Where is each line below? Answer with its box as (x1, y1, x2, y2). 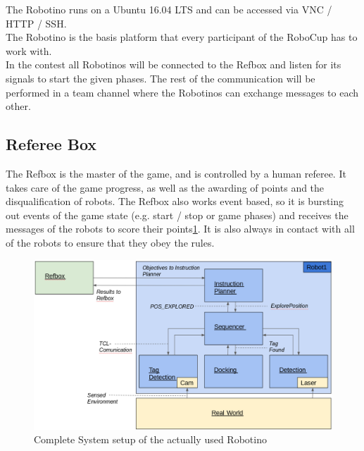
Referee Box (6, 133, 97, 155)
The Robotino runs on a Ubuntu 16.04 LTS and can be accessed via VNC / (6, 2, 332, 16)
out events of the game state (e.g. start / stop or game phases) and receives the (6, 207, 349, 222)
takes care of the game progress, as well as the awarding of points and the (6, 180, 325, 194)
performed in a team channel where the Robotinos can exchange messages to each (6, 85, 359, 99)
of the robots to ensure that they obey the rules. (6, 235, 215, 249)
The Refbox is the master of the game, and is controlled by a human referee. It (6, 166, 346, 180)
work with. (6, 43, 52, 58)
